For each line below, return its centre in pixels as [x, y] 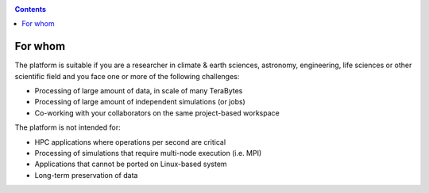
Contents [31, 9]
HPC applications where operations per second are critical [130, 142]
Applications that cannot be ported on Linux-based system [131, 164]
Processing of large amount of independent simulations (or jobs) [140, 102]
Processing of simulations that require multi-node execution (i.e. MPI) [148, 153]
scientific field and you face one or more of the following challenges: [127, 76]
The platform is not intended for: [68, 127]
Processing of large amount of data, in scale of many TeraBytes [139, 91]
